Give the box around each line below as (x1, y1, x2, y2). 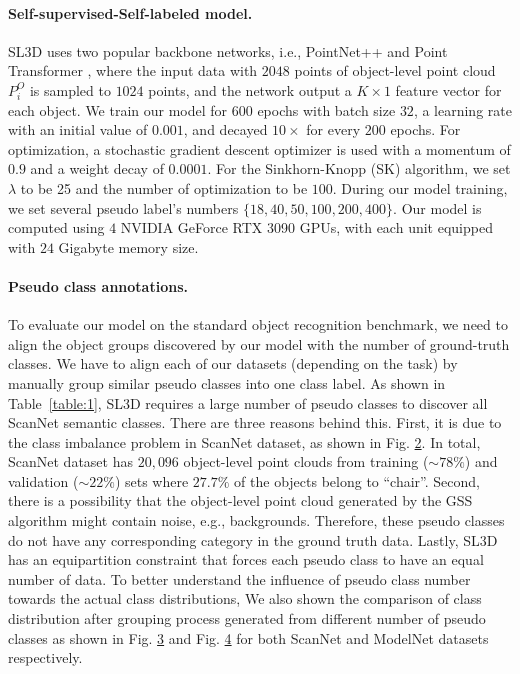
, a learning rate (413, 99, 512, 120)
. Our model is (393, 197, 482, 218)
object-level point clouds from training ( (183, 451, 429, 472)
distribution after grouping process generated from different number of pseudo (8, 608, 486, 629)
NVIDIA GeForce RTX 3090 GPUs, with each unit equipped (120, 217, 493, 238)
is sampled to (29, 79, 111, 100)
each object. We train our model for (8, 99, 228, 120)
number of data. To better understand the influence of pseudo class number (8, 568, 471, 589)
